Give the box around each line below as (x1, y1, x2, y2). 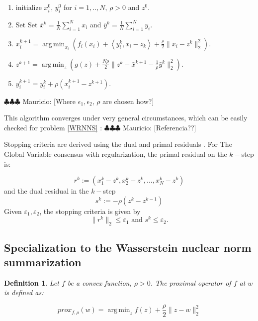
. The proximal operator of (150, 277, 231, 288)
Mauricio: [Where (22, 96, 76, 106)
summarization (4, 254, 82, 269)
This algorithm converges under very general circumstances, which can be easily (4, 112, 248, 123)
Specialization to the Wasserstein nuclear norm (4, 239, 252, 255)
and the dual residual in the (4, 186, 89, 196)
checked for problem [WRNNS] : (4, 122, 102, 132)
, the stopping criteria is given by (39, 206, 141, 216)
